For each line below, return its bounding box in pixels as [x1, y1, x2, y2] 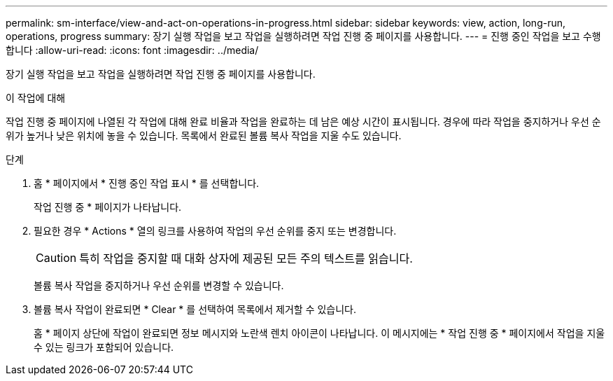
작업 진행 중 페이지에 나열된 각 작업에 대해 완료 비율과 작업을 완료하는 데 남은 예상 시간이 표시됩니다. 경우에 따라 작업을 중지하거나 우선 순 [6, 116, 601, 127]
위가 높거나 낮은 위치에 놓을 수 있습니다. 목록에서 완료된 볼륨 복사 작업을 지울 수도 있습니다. [6, 130, 402, 141]
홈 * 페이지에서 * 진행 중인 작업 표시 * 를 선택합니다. [34, 177, 260, 189]
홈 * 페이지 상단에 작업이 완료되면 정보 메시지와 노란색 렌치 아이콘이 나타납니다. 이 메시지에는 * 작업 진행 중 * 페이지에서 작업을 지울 [34, 327, 605, 339]
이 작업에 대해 [6, 92, 66, 104]
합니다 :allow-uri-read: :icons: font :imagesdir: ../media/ [6, 44, 259, 56]
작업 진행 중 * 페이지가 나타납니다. [34, 201, 182, 213]
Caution [36, 251, 77, 265]
